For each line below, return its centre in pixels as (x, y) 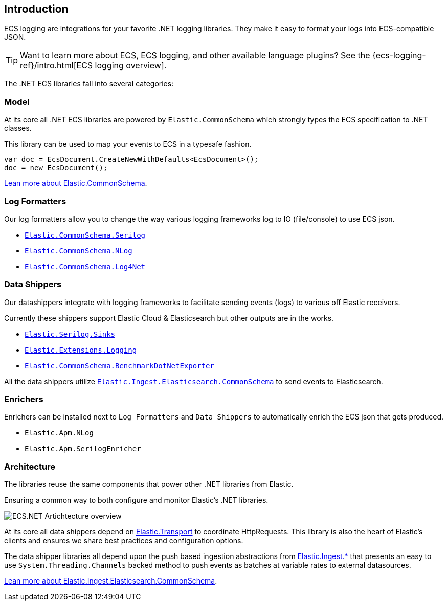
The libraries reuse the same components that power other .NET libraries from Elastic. (149, 484)
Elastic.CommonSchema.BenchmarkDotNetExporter (119, 366)
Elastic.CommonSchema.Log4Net (85, 266)
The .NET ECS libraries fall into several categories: (89, 84)
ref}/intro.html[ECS (57, 66)
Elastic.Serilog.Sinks (70, 334)
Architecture (30, 466)
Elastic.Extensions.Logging (81, 350)
